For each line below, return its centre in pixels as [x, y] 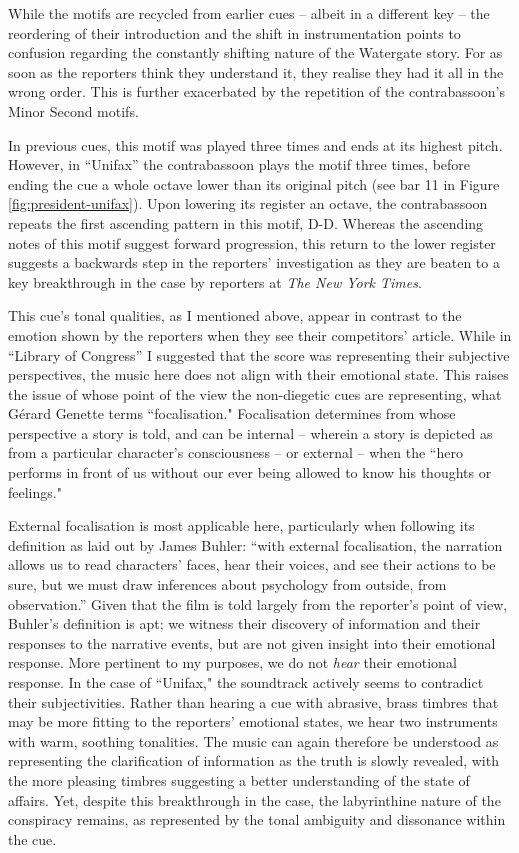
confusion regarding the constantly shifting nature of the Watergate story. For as [255, 52]
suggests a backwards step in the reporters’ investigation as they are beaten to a [254, 262]
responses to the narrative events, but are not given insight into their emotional [252, 642]
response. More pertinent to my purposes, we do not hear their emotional [232, 662]
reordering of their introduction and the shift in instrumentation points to [234, 32]
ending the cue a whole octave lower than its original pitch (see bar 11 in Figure [254, 183]
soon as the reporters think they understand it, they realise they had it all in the [256, 71]
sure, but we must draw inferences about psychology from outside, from [227, 584]
